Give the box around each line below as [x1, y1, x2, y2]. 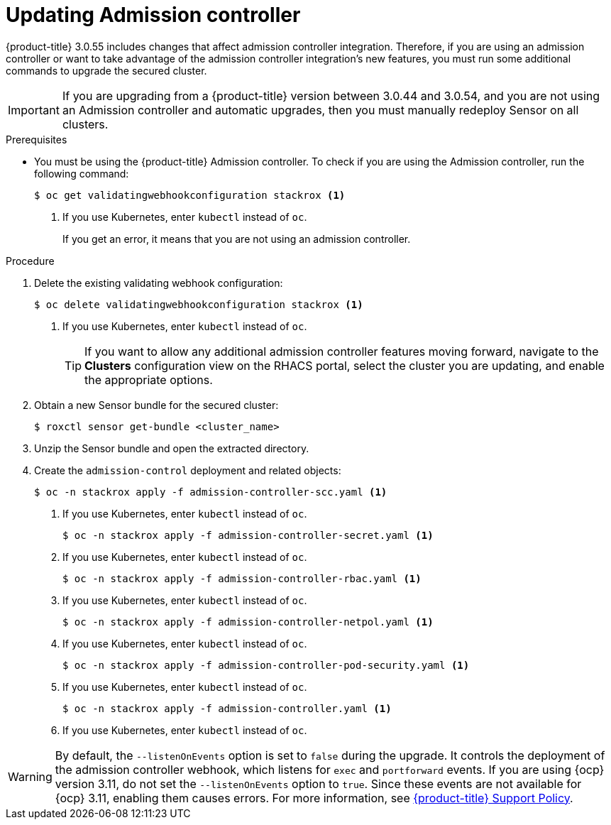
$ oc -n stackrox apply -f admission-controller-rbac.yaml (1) [62, 572, 422, 584]
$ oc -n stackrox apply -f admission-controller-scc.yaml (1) [34, 486, 387, 498]
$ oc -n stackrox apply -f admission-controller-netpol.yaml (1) [62, 616, 434, 628]
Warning [8, 769, 53, 784]
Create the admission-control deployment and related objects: [34, 464, 341, 476]
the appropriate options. [84, 372, 213, 387]
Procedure [6, 254, 55, 267]
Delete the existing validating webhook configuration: [34, 276, 283, 289]
